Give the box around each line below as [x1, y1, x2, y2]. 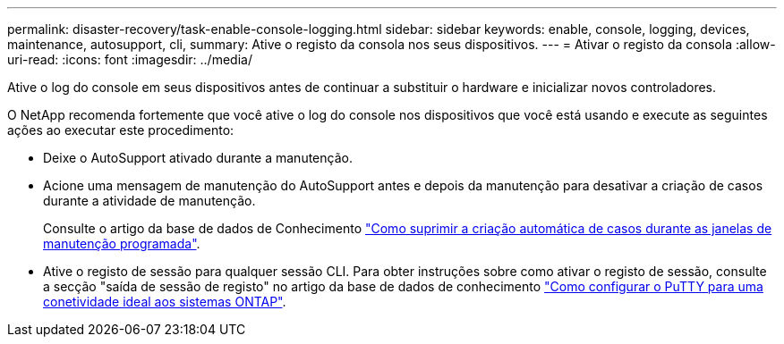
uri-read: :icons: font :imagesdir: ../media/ [7, 52, 252, 67]
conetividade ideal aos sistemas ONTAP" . [43, 294, 286, 309]
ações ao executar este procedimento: [7, 122, 234, 138]
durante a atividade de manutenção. [43, 193, 256, 208]
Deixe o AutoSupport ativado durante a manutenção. [43, 150, 353, 165]
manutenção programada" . [43, 236, 200, 251]
